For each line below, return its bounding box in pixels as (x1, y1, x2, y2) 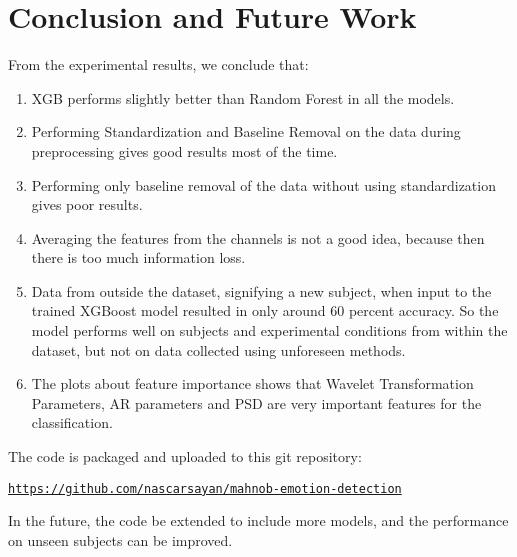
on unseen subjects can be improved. (8, 529, 233, 550)
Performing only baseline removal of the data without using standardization (31, 174, 496, 195)
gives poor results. (31, 194, 143, 215)
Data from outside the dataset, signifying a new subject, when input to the (31, 280, 492, 301)
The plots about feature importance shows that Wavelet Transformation (31, 373, 474, 394)
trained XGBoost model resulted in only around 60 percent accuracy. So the (31, 300, 499, 321)
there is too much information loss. (31, 247, 246, 268)
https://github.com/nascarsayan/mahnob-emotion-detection (8, 481, 402, 496)
